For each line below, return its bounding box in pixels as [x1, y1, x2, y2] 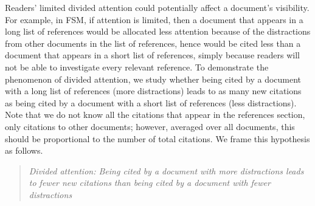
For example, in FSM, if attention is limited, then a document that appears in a [5, 13, 303, 26]
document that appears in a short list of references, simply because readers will [5, 49, 300, 61]
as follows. [5, 144, 43, 157]
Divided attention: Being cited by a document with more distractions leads [29, 164, 304, 177]
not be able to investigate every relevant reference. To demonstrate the [5, 60, 269, 73]
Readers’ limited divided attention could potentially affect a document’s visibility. [5, 1, 310, 13]
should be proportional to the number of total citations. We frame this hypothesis [5, 132, 310, 145]
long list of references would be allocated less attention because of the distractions [5, 25, 311, 38]
